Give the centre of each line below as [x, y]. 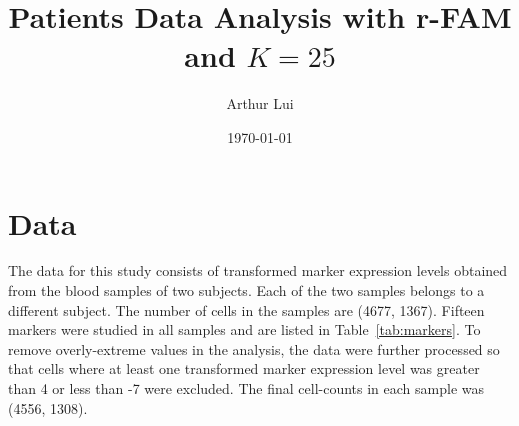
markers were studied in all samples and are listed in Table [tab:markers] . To [244, 329]
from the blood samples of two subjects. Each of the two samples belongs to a [246, 290]
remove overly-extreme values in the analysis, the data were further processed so [254, 348]
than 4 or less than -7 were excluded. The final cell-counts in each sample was [246, 388]
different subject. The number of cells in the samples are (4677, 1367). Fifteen [246, 309]
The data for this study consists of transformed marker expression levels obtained [258, 270]
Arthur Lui [260, 103]
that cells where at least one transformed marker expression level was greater [244, 368]
